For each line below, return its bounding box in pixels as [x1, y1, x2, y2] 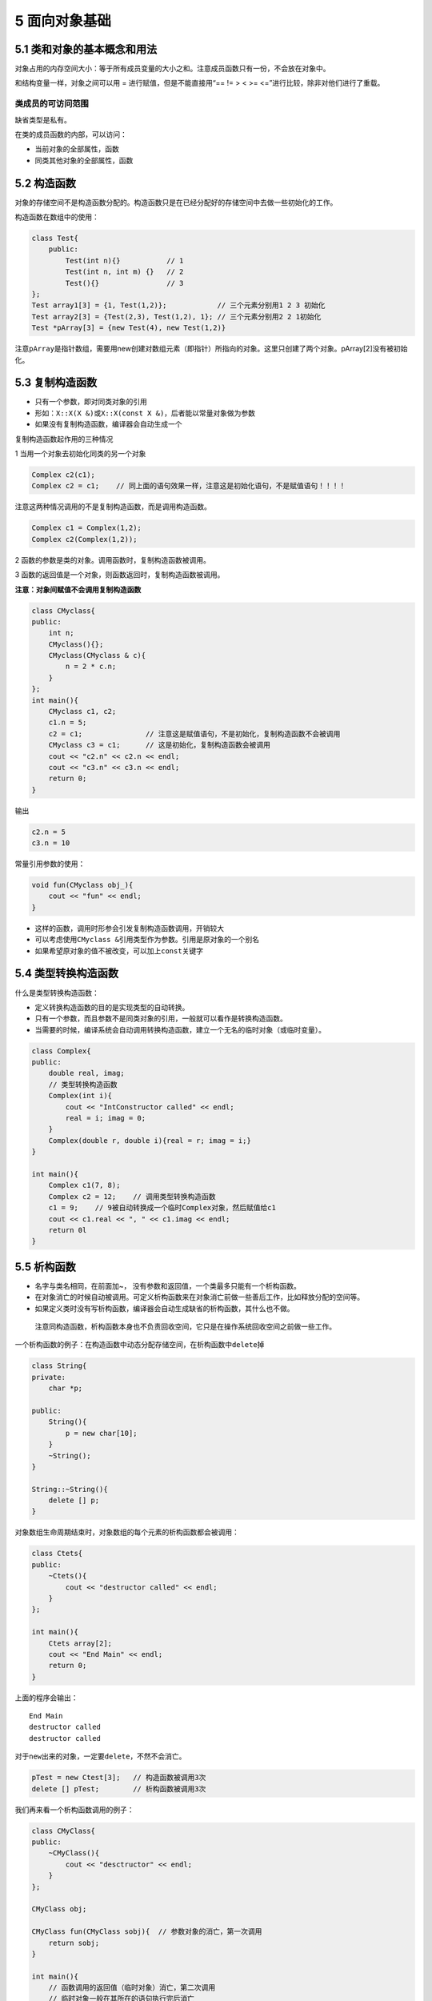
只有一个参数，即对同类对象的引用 [34, 397, 147, 407]
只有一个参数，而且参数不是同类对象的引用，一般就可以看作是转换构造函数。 [34, 1013, 287, 1024]
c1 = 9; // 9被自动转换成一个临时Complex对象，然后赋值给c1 [48, 1203, 276, 1213]
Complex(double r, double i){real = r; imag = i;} [48, 1136, 251, 1145]
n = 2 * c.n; [65, 662, 117, 672]
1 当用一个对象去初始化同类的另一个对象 [14, 449, 146, 459]
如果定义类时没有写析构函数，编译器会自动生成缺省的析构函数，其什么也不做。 [34, 1303, 294, 1313]
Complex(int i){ [48, 1091, 112, 1101]
